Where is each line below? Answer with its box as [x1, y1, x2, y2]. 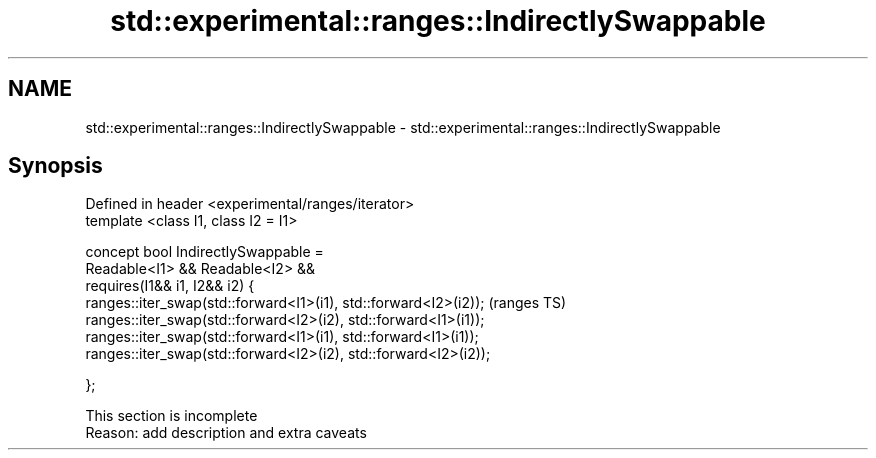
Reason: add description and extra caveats [85, 424, 367, 442]
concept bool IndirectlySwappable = [85, 243, 324, 261]
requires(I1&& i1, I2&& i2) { [85, 277, 255, 295]
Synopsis [8, 153, 103, 179]
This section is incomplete [85, 407, 258, 425]
